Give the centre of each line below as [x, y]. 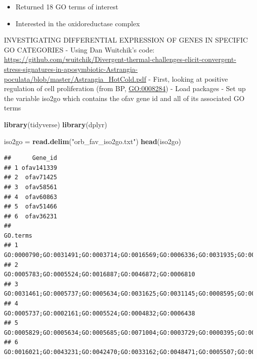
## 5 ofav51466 [31, 207]
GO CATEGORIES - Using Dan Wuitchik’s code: [79, 49]
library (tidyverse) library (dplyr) [56, 124]
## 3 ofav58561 [31, 187]
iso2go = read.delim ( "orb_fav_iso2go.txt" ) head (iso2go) [93, 141]
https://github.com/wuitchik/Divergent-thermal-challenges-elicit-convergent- [120, 59]
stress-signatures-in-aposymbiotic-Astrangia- [71, 69]
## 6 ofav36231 [31, 216]
